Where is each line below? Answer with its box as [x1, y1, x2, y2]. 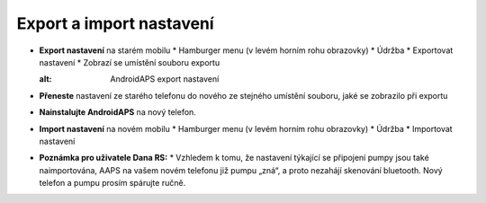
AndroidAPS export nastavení [110, 74, 220, 84]
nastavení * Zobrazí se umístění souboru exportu [39, 57, 220, 67]
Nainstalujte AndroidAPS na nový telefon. [39, 107, 197, 118]
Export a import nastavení [16, 13, 215, 33]
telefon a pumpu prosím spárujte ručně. [39, 178, 186, 189]
